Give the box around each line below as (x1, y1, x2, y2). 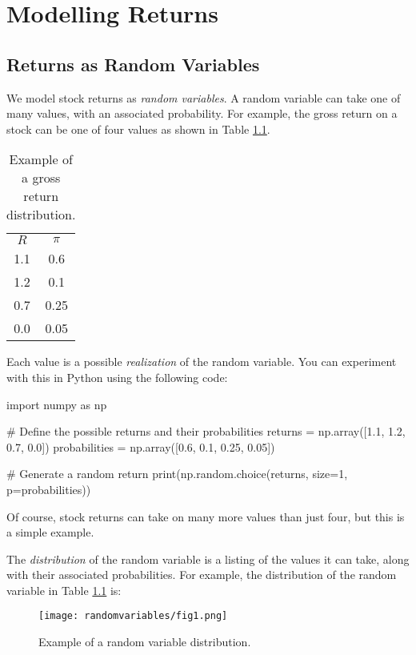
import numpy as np (6, 396, 107, 412)
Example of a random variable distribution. (38, 633, 251, 650)
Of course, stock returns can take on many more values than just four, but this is (6, 508, 405, 524)
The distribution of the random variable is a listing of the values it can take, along (6, 550, 410, 567)
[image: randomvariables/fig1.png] (38, 610, 228, 622)
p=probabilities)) (6, 480, 91, 497)
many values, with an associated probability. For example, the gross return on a (6, 105, 398, 122)
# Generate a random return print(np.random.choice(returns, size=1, (6, 465, 348, 482)
